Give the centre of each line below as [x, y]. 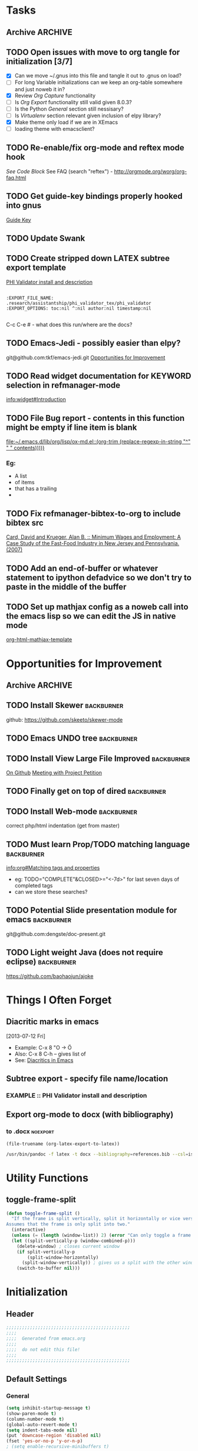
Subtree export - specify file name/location [87, 1079]
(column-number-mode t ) [35, 1419]
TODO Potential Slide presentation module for [92, 910]
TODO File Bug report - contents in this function [95, 418]
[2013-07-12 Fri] [26, 1036]
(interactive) [29, 1230]
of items [24, 482]
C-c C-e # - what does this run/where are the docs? [69, 324]
